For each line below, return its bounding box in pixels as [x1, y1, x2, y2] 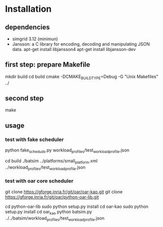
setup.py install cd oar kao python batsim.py [5, 208, 92, 216]
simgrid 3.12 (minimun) [12, 36, 58, 42]
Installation [5, 3, 52, 15]
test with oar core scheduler [5, 177, 73, 184]
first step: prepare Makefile [5, 60, 91, 69]
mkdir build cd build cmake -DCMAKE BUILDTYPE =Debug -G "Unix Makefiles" [5, 74, 159, 80]
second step [5, 94, 44, 102]
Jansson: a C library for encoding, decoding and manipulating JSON [12, 41, 150, 47]
